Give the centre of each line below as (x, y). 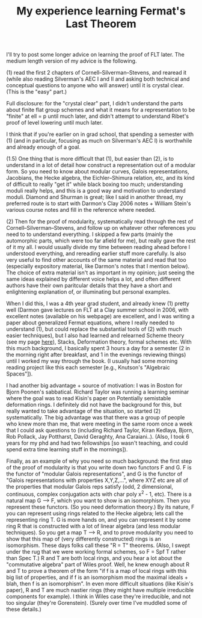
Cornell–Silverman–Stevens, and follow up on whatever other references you (101, 228)
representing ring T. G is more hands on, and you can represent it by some (99, 519)
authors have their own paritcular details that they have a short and (89, 286)
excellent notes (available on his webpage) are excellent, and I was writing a (100, 317)
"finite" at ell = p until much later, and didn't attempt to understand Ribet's (98, 116)
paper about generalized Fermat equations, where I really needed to (90, 323)
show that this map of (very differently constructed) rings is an (84, 539)
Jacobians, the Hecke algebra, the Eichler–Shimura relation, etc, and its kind (100, 178)
